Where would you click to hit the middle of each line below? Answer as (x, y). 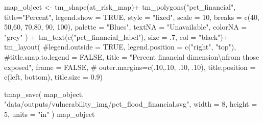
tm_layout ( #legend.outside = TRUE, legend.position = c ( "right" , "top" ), (120, 47)
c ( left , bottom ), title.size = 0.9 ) (54, 77)
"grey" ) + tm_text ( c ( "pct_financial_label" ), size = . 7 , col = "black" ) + (116, 36)
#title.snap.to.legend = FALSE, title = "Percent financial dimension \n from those (132, 56)
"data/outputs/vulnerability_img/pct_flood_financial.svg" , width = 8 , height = (131, 104)
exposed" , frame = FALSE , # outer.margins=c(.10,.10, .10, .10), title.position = (130, 67)
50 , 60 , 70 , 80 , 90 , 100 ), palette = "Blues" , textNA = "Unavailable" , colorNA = (126, 27)
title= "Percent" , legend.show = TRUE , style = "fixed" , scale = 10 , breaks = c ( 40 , (132, 17)
